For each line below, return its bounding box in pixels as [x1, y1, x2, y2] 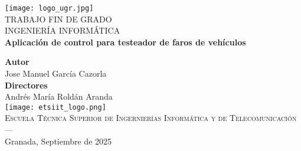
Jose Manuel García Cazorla [5, 67, 107, 80]
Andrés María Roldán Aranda [5, 90, 113, 103]
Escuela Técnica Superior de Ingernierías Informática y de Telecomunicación [5, 111, 297, 124]
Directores [5, 78, 48, 91]
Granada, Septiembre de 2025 [5, 134, 112, 147]
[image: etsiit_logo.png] [5, 103, 106, 111]
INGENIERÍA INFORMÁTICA [5, 24, 120, 37]
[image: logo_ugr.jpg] [5, 4, 94, 12]
